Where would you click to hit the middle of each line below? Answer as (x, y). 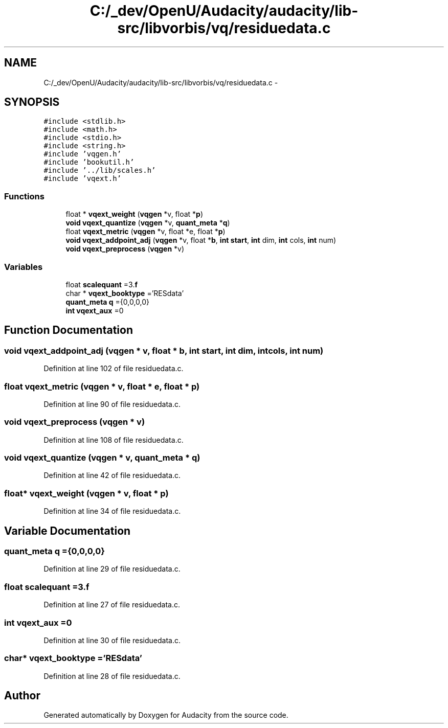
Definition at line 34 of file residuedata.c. (112, 511)
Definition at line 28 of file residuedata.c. (112, 676)
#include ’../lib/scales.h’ (100, 170)
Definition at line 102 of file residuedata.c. (114, 369)
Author (22, 696)
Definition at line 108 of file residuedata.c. (114, 440)
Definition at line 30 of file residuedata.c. (112, 640)
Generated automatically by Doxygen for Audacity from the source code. (166, 715)
